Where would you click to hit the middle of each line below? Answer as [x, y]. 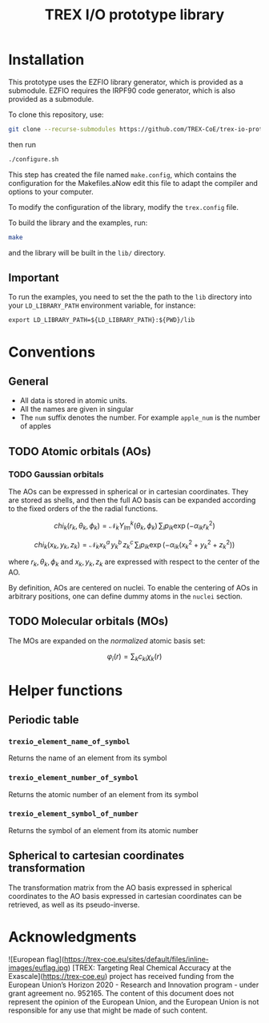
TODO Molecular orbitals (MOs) [88, 621]
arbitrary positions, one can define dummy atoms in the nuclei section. [125, 596]
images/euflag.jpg [38, 968]
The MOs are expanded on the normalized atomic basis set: [107, 640]
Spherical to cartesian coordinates [96, 856]
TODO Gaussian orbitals [56, 474]
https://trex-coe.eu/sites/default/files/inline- [137, 959]
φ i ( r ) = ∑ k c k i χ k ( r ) [134, 657]
